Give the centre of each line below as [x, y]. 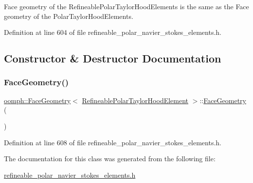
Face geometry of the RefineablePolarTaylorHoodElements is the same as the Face [126, 6]
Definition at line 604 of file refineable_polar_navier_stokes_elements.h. [113, 32]
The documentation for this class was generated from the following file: [110, 159]
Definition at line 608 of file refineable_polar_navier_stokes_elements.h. [113, 142]
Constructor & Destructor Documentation [113, 58]
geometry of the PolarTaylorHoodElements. [69, 16]
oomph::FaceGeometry [37, 100]
